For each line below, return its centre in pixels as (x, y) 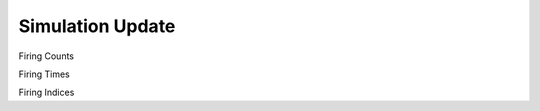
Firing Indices (46, 92)
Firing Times (44, 74)
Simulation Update (97, 26)
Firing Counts (46, 56)
